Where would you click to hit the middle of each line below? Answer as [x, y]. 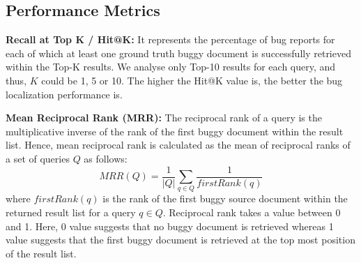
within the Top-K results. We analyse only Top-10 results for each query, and [171, 67]
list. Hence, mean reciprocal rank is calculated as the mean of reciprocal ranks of [178, 145]
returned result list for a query [71, 212]
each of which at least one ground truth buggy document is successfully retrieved [178, 53]
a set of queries [38, 158]
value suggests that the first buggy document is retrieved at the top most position [180, 240]
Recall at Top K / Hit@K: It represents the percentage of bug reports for [170, 39]
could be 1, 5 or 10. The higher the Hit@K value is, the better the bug [192, 80]
